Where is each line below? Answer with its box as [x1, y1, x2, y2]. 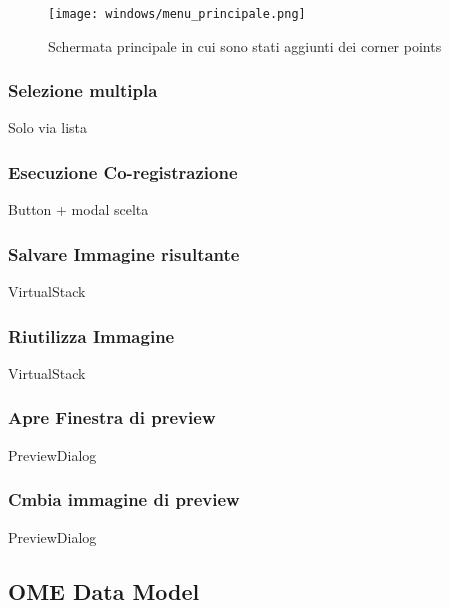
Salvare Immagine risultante [8, 241, 240, 266]
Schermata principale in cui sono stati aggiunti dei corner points [48, 35, 442, 56]
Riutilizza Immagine [8, 323, 175, 348]
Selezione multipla [8, 78, 158, 103]
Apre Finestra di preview [8, 405, 216, 430]
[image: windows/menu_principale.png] [48, 7, 306, 21]
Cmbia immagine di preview [8, 487, 240, 512]
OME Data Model [8, 575, 200, 606]
